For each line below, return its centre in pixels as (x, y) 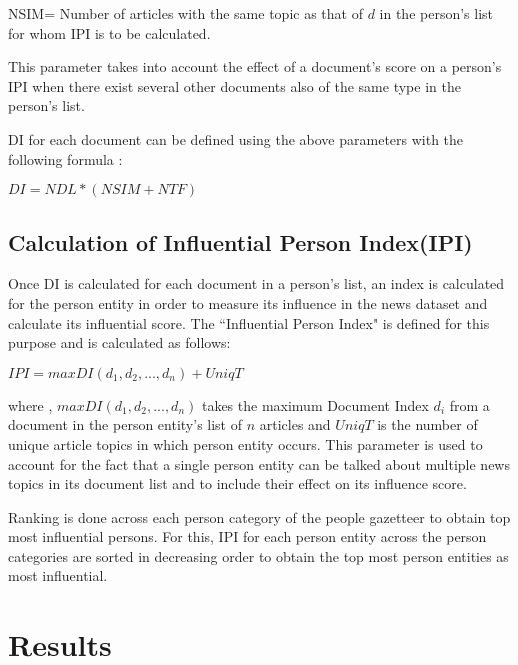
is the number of (427, 424)
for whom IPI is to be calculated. (109, 32)
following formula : (65, 158)
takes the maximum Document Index (315, 404)
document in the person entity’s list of (125, 424)
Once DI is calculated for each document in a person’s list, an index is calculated (256, 283)
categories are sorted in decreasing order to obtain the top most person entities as (258, 555)
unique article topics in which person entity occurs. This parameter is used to (245, 443)
